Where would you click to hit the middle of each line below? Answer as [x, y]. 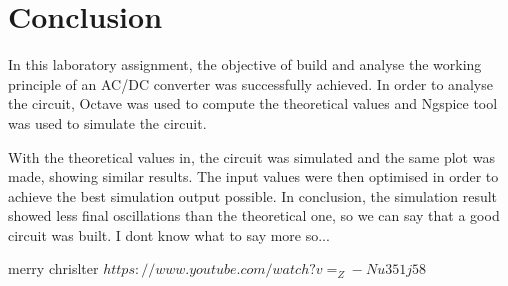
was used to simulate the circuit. [107, 122]
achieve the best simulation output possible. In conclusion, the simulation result [253, 195]
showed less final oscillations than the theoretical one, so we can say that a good [254, 215]
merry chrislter [53, 268]
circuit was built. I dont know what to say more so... [169, 234]
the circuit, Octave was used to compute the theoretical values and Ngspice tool [253, 103]
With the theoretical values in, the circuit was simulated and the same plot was [251, 156]
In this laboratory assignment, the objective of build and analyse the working [245, 64]
